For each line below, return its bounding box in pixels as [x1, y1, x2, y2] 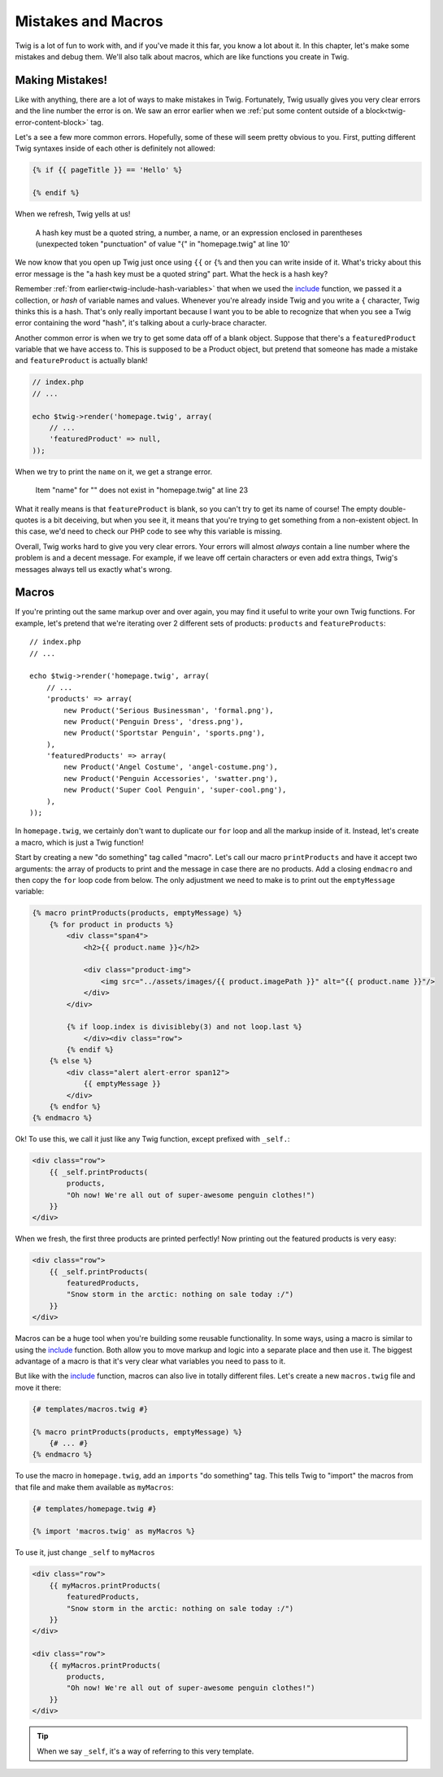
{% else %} [49, 1056, 93, 1066]
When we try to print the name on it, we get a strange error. [15, 466, 213, 476]
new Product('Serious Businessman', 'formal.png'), [63, 705, 274, 715]
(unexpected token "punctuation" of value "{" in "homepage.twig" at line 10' [35, 238, 290, 248]
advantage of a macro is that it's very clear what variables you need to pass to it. [15, 1356, 286, 1366]
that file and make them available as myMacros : [15, 1482, 174, 1492]
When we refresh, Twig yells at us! [15, 209, 131, 219]
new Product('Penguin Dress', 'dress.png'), [63, 717, 244, 726]
